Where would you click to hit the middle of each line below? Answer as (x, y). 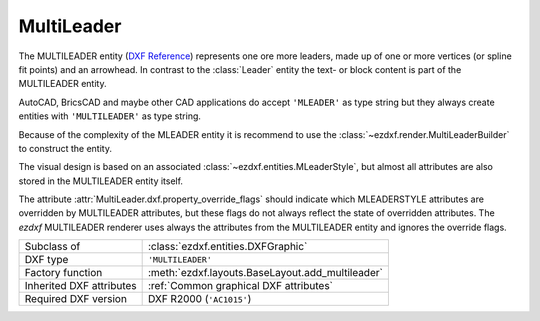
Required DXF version (75, 299)
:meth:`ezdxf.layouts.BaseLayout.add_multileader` (265, 273)
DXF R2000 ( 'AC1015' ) (199, 299)
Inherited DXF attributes (80, 286)
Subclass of (52, 247)
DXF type (46, 260)
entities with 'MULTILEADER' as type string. (110, 116)
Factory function (63, 273)
